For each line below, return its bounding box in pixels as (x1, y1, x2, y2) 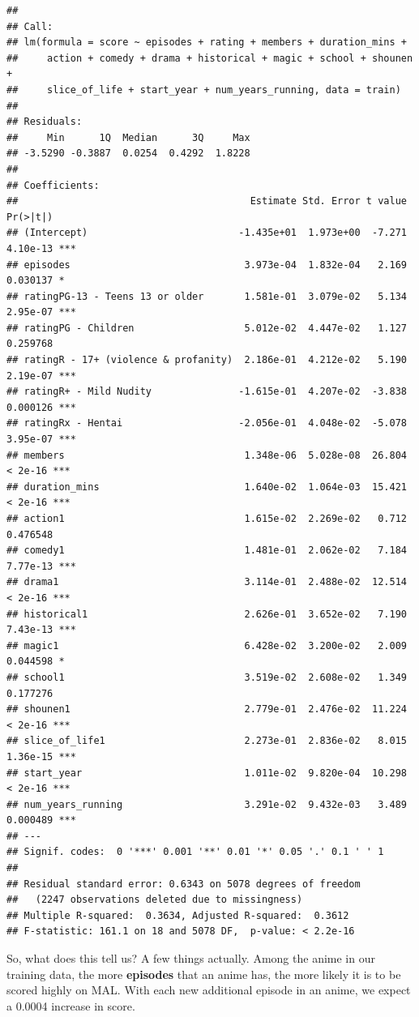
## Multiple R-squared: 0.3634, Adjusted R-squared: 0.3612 (6, 909, 349, 921)
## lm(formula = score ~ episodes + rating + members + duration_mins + (6, 36, 407, 49)
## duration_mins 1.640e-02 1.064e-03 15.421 (6, 481, 407, 493)
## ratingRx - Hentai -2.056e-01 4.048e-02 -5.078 (6, 417, 407, 429)
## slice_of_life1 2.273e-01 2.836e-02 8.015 (6, 735, 407, 747)
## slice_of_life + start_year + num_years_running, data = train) (6, 83, 401, 96)
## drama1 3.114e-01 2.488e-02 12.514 (6, 576, 407, 588)
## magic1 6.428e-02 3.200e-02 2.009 (6, 639, 407, 652)
